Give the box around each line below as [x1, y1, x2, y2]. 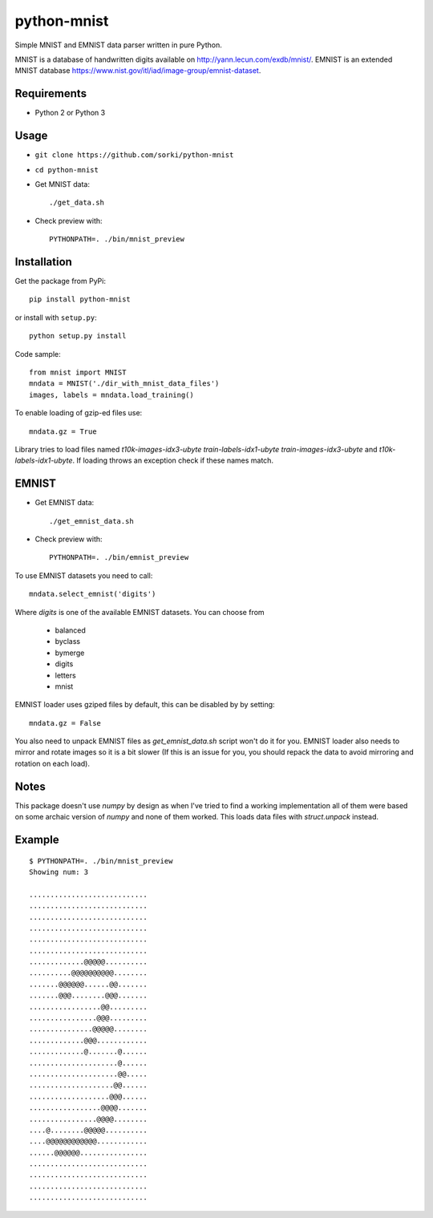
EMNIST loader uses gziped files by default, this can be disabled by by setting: [14, 700, 276, 710]
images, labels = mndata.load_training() [29, 390, 194, 399]
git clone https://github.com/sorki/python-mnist [34, 151, 234, 160]
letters [55, 670, 76, 680]
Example [14, 832, 59, 846]
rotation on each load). [14, 759, 90, 768]
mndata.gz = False [29, 718, 102, 727]
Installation [14, 255, 72, 269]
